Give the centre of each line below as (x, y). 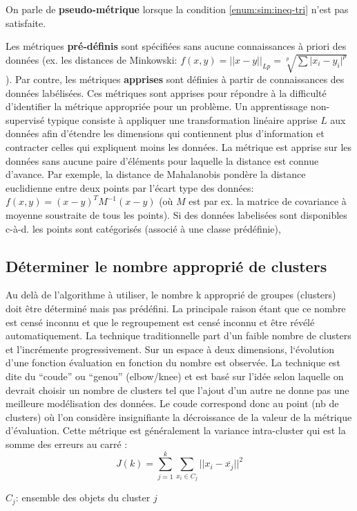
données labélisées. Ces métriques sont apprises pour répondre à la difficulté (166, 92)
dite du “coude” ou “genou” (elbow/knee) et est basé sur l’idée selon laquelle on (175, 376)
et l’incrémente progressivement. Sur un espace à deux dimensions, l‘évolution (170, 349)
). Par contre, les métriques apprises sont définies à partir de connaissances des (175, 79)
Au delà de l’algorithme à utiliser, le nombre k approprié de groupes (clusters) (171, 295)
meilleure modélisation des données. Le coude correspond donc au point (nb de (172, 403)
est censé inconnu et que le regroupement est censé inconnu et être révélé (160, 322)
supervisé (25, 119)
